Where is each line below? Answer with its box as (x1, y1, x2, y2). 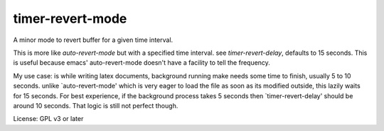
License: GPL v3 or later (13, 115, 84, 123)
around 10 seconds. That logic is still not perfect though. (13, 101, 178, 110)
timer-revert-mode (13, 11, 127, 26)
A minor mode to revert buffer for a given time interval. (13, 36, 174, 44)
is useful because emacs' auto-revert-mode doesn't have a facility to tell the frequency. (13, 58, 270, 67)
